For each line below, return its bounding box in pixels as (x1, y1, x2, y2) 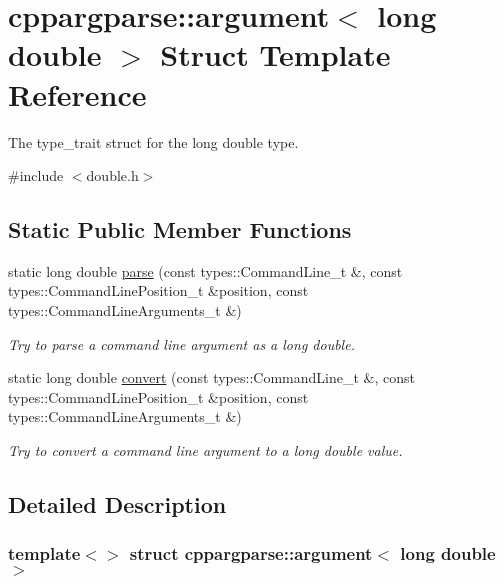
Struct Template (160, 34, 391, 75)
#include (8, 165, 64, 186)
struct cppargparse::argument (129, 541, 373, 566)
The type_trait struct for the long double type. (8, 131, 299, 152)
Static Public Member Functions (8, 214, 352, 245)
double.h (86, 165, 139, 186)
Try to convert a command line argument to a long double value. (8, 440, 403, 461)
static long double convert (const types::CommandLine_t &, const (8, 367, 415, 388)
